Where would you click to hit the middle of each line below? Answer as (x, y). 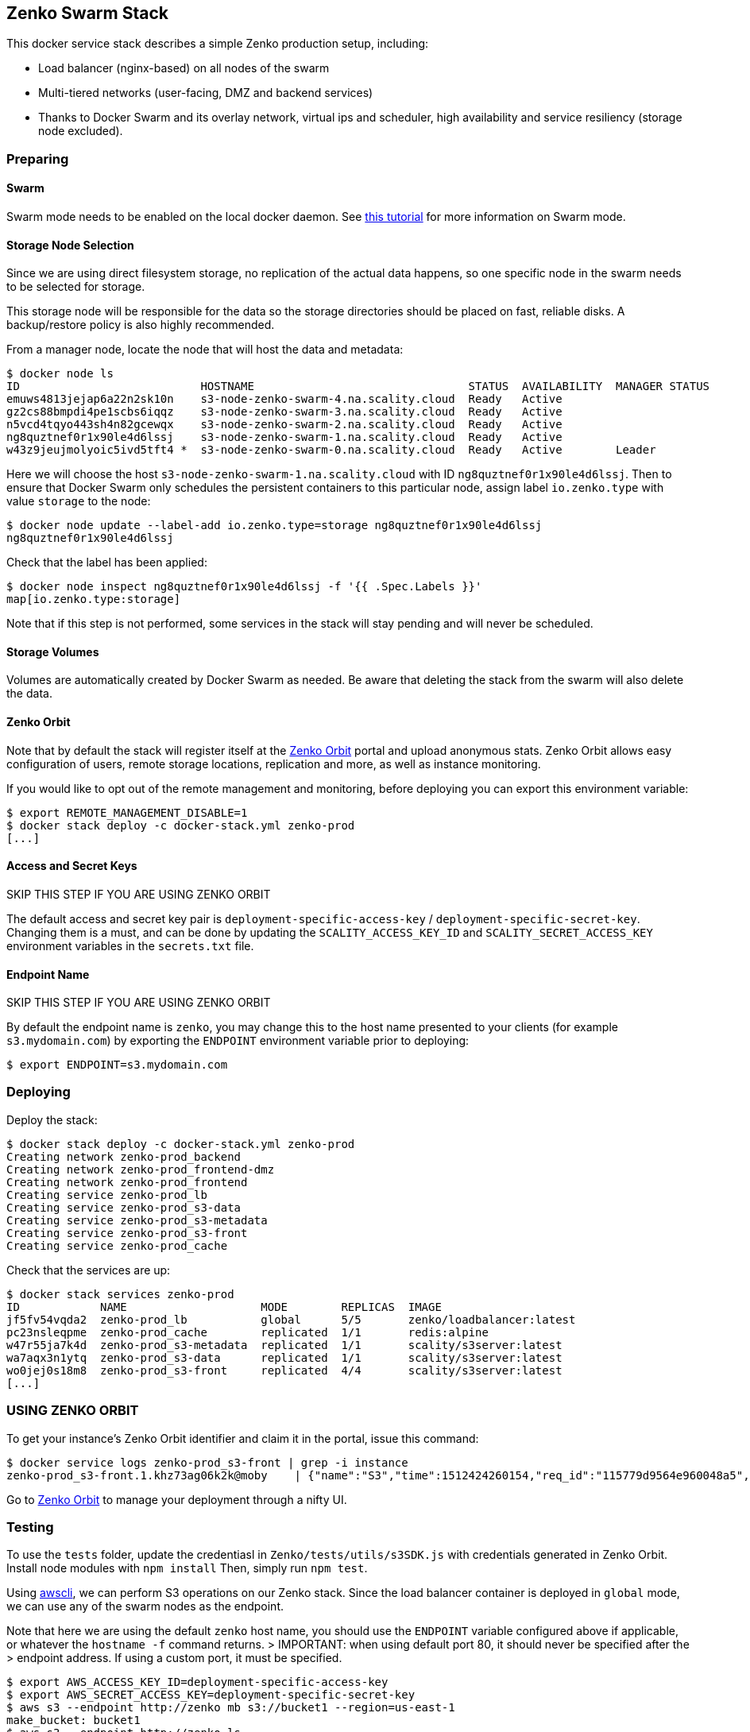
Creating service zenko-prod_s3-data (124, 1207)
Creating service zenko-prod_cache (117, 1245)
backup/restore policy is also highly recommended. (141, 325)
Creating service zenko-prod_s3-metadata (137, 1220)
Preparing (38, 159)
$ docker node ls (60, 374)
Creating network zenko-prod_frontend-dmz (141, 1169)
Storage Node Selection (70, 245)
